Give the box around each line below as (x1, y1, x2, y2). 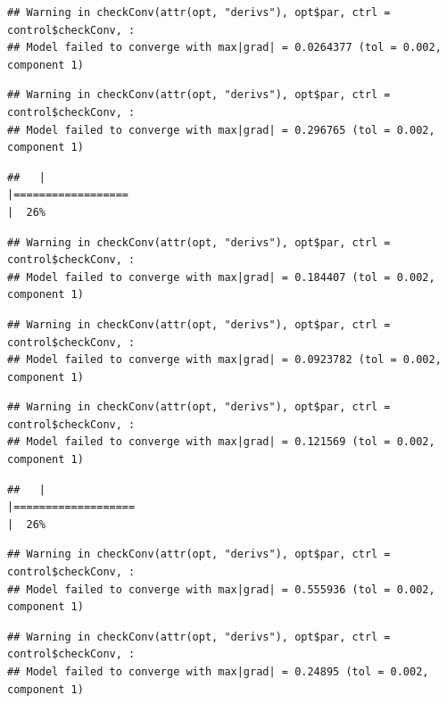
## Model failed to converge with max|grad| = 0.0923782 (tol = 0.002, (7, 353, 442, 367)
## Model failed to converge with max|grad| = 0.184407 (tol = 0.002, (7, 270, 435, 284)
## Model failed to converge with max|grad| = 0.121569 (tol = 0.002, (7, 435, 435, 449)
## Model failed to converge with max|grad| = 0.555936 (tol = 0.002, (7, 583, 435, 596)
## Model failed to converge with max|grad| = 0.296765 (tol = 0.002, (7, 123, 435, 136)
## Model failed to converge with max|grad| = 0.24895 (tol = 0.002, (7, 666, 429, 678)
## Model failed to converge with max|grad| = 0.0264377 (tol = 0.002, (7, 41, 442, 54)
